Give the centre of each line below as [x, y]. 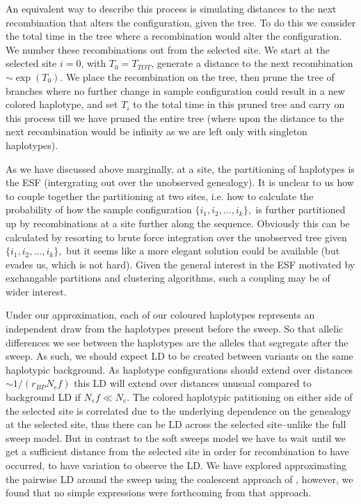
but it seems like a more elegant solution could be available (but [203, 251]
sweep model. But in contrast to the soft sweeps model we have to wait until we [176, 437]
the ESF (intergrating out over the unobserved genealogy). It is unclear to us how [180, 182]
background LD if [43, 397]
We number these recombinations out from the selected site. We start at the [168, 49]
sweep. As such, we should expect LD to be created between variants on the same [179, 356]
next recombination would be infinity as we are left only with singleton [157, 131]
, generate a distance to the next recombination [252, 63]
